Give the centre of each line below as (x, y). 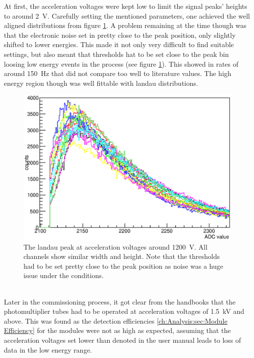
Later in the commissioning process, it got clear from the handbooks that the (120, 301)
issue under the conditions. (64, 275)
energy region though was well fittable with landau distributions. (101, 83)
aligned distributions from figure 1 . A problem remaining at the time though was (125, 25)
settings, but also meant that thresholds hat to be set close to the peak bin (116, 54)
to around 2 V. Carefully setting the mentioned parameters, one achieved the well (127, 15)
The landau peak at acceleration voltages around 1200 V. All (115, 246)
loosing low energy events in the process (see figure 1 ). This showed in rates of (121, 64)
